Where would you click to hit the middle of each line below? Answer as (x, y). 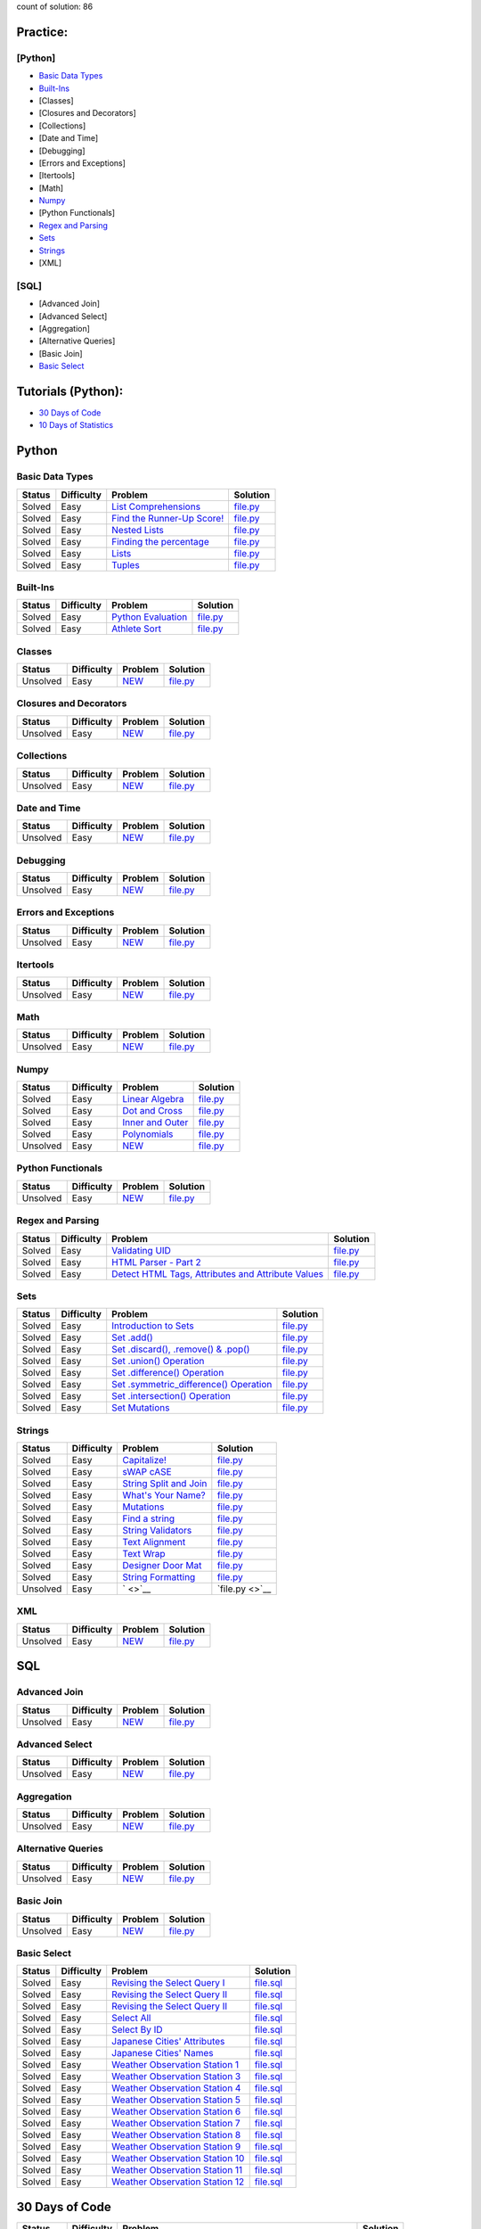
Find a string (149, 1518)
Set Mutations (141, 1408)
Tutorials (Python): (70, 391)
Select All (131, 2018)
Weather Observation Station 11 (177, 2170)
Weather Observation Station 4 (176, 2088)
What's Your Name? (164, 1495)
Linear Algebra (153, 1099)
